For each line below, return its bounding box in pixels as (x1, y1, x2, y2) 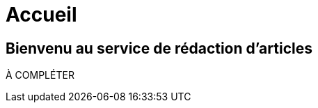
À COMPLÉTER (6, 69, 74, 82)
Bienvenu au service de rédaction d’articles (6, 39, 312, 57)
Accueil (6, 3, 77, 26)
